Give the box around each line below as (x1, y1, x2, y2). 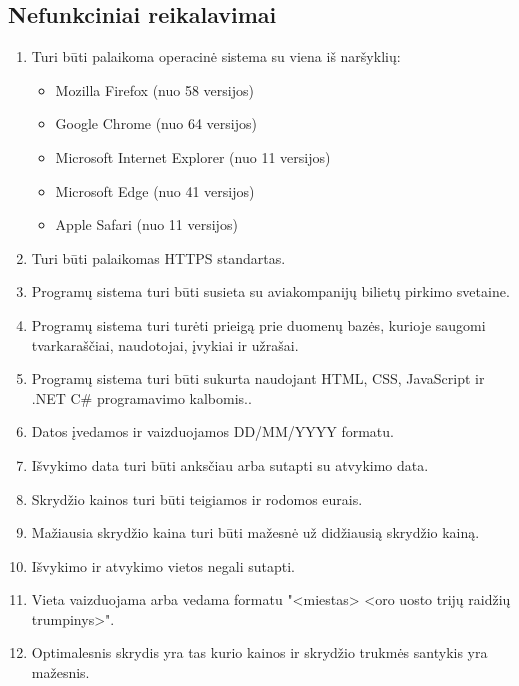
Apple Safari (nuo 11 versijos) (55, 214, 238, 235)
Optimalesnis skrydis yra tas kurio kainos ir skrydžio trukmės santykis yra (31, 642, 488, 663)
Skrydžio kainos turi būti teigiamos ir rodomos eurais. (31, 488, 363, 509)
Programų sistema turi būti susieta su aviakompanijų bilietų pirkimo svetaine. (31, 281, 510, 302)
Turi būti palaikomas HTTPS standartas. (31, 247, 286, 268)
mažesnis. (31, 662, 90, 683)
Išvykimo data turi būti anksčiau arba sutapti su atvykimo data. (31, 454, 429, 475)
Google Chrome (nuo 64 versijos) (55, 113, 257, 134)
